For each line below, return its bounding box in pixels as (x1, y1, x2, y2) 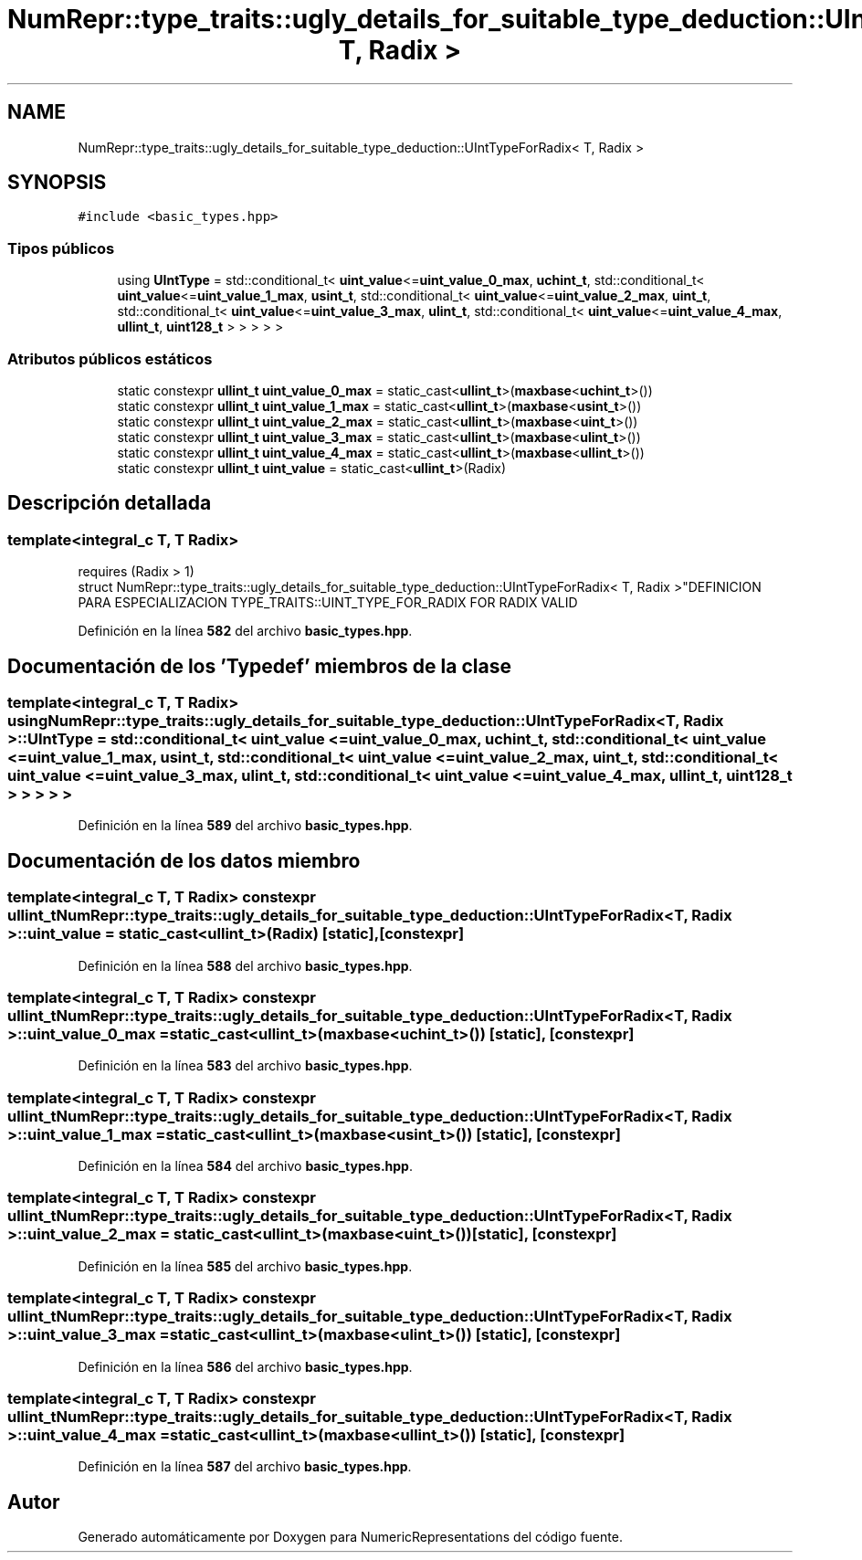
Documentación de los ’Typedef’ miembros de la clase (7, 654, 511, 678)
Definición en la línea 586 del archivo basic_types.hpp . (78, 1358, 413, 1375)
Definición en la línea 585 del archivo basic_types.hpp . (78, 1258, 413, 1274)
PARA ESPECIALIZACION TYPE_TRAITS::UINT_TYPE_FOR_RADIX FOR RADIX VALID (78, 595, 578, 611)
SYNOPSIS (7, 171, 107, 195)
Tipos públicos (7, 238, 115, 258)
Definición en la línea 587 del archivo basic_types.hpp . (78, 1459, 412, 1475)
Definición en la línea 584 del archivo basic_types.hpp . (78, 1158, 413, 1175)
